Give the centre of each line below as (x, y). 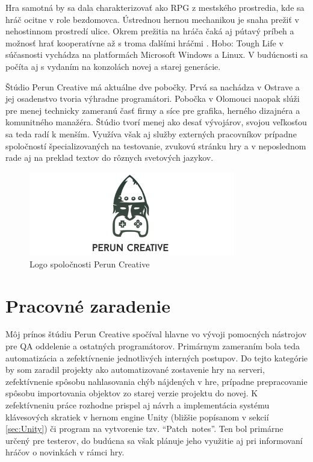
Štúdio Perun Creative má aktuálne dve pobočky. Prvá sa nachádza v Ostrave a (153, 86)
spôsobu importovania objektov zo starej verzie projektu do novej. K (132, 393)
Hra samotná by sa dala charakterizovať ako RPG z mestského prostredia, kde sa (155, 7)
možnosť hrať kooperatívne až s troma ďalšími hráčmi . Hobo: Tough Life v (144, 42)
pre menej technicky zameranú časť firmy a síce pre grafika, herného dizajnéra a (153, 110)
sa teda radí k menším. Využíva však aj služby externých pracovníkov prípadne (151, 133)
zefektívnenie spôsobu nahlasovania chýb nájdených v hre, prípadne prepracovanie (156, 381)
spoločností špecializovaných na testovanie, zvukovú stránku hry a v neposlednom (156, 145)
